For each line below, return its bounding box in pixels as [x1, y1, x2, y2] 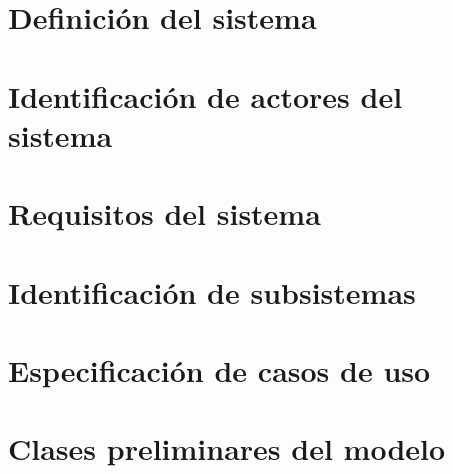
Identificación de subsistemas [8, 271, 416, 312]
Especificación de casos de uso [8, 349, 431, 390]
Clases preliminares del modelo [8, 428, 446, 469]
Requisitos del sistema [8, 193, 321, 234]
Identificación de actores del [8, 75, 403, 116]
